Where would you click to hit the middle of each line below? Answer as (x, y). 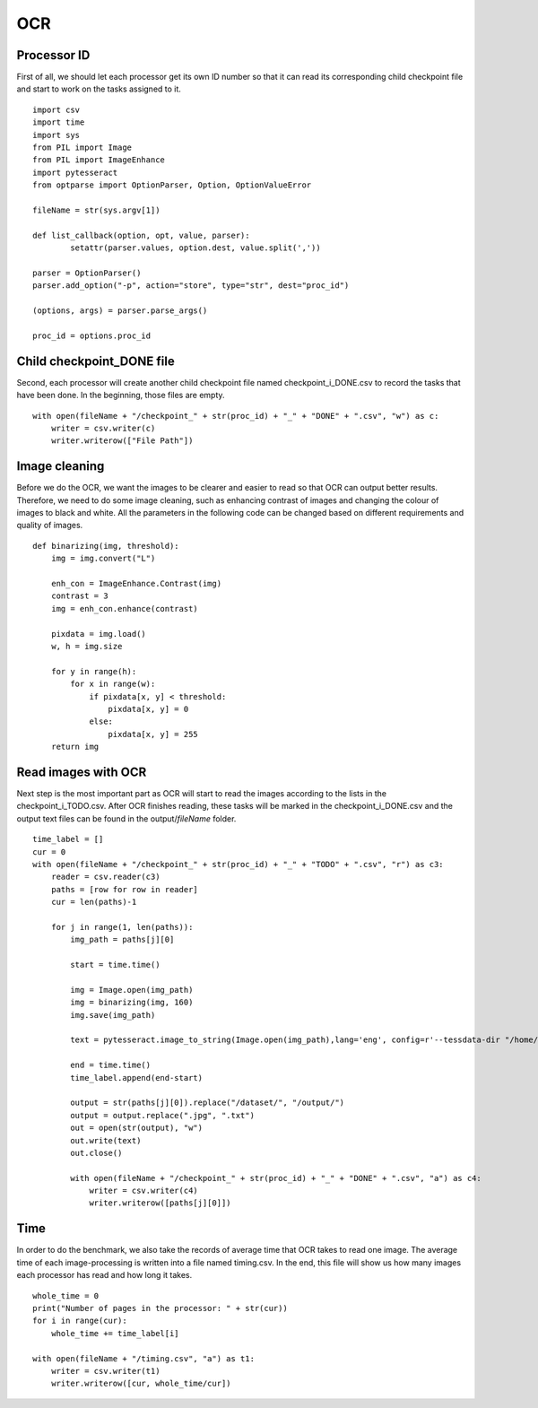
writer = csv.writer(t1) (105, 1371)
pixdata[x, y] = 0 (148, 709)
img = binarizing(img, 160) (132, 1003)
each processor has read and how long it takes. (104, 1275)
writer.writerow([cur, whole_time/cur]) (141, 1384)
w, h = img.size (87, 646)
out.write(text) (106, 1140)
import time (59, 122)
